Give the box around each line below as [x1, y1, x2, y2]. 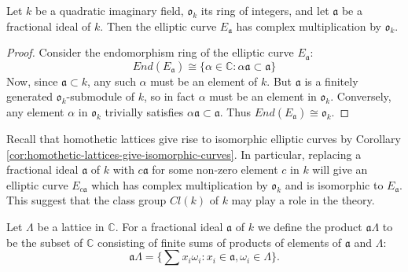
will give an [312, 161, 368, 178]
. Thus [219, 103, 252, 119]
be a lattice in [37, 218, 105, 234]
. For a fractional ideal [115, 218, 223, 234]
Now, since [6, 72, 58, 89]
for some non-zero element [152, 161, 278, 178]
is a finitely [304, 72, 358, 89]
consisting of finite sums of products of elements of [97, 233, 342, 250]
